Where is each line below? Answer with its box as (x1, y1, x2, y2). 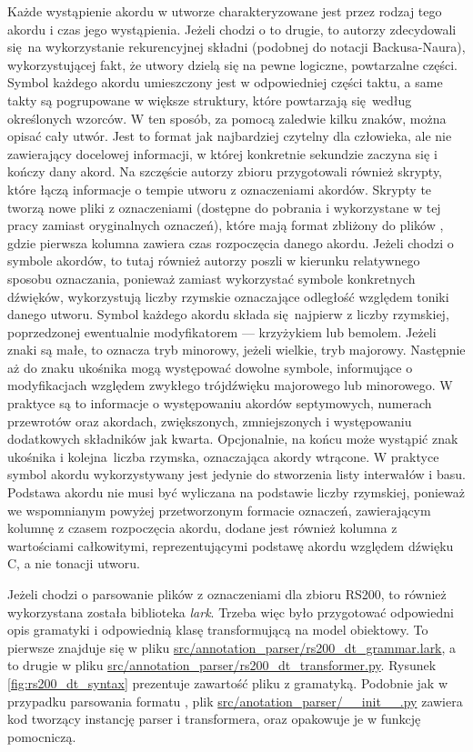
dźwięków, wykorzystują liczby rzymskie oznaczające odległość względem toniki (7, 286, 449, 306)
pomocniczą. (7, 727, 76, 746)
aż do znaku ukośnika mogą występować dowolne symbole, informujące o (7, 357, 413, 376)
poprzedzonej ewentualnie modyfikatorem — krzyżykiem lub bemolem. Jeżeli (7, 322, 437, 341)
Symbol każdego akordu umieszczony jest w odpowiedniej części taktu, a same (7, 73, 443, 92)
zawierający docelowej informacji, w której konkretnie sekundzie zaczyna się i (7, 144, 438, 163)
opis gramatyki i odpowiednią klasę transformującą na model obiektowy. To (7, 620, 428, 639)
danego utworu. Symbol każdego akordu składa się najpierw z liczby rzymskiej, (7, 305, 449, 324)
